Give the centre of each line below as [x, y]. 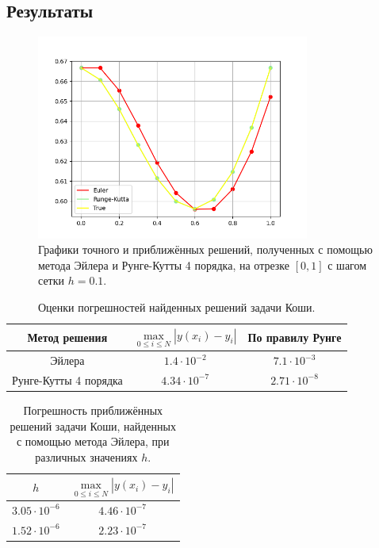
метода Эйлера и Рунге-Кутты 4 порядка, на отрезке [164, 264]
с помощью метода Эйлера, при [93, 441]
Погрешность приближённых [93, 410]
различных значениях [86, 456]
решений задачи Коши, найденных [93, 425]
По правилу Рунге [295, 337]
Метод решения [67, 337]
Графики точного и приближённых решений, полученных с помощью [205, 249]
